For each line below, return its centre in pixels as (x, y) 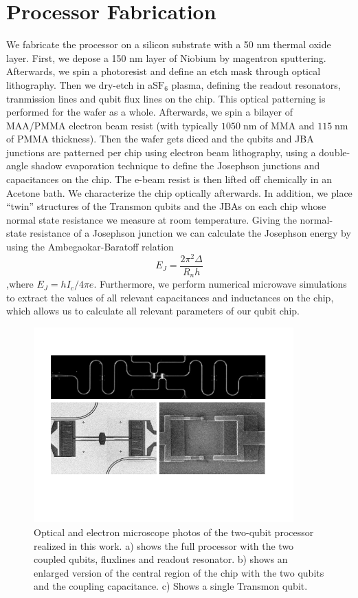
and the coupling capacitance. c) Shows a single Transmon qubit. (171, 586)
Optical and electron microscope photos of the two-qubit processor (174, 532)
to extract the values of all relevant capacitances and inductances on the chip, (170, 297)
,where (20, 284)
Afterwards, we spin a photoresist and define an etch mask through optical (164, 71)
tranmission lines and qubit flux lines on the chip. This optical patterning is (166, 98)
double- (335, 152)
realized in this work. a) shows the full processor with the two (164, 545)
